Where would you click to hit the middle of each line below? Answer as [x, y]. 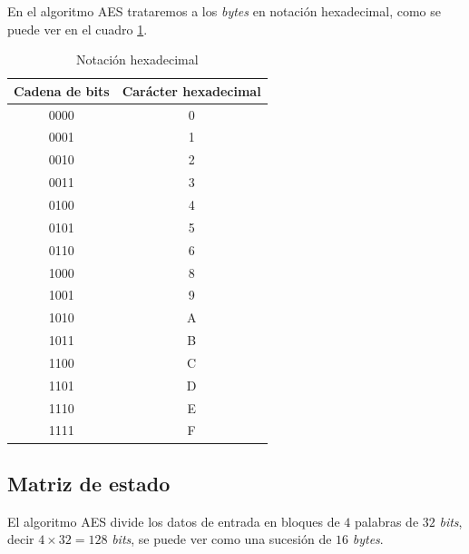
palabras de [386, 521]
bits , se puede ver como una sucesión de [222, 539]
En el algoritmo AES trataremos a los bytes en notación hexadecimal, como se [224, 11]
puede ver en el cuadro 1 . [78, 29]
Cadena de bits [62, 90]
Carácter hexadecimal [191, 90]
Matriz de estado [89, 483]
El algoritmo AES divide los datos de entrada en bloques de [174, 521]
